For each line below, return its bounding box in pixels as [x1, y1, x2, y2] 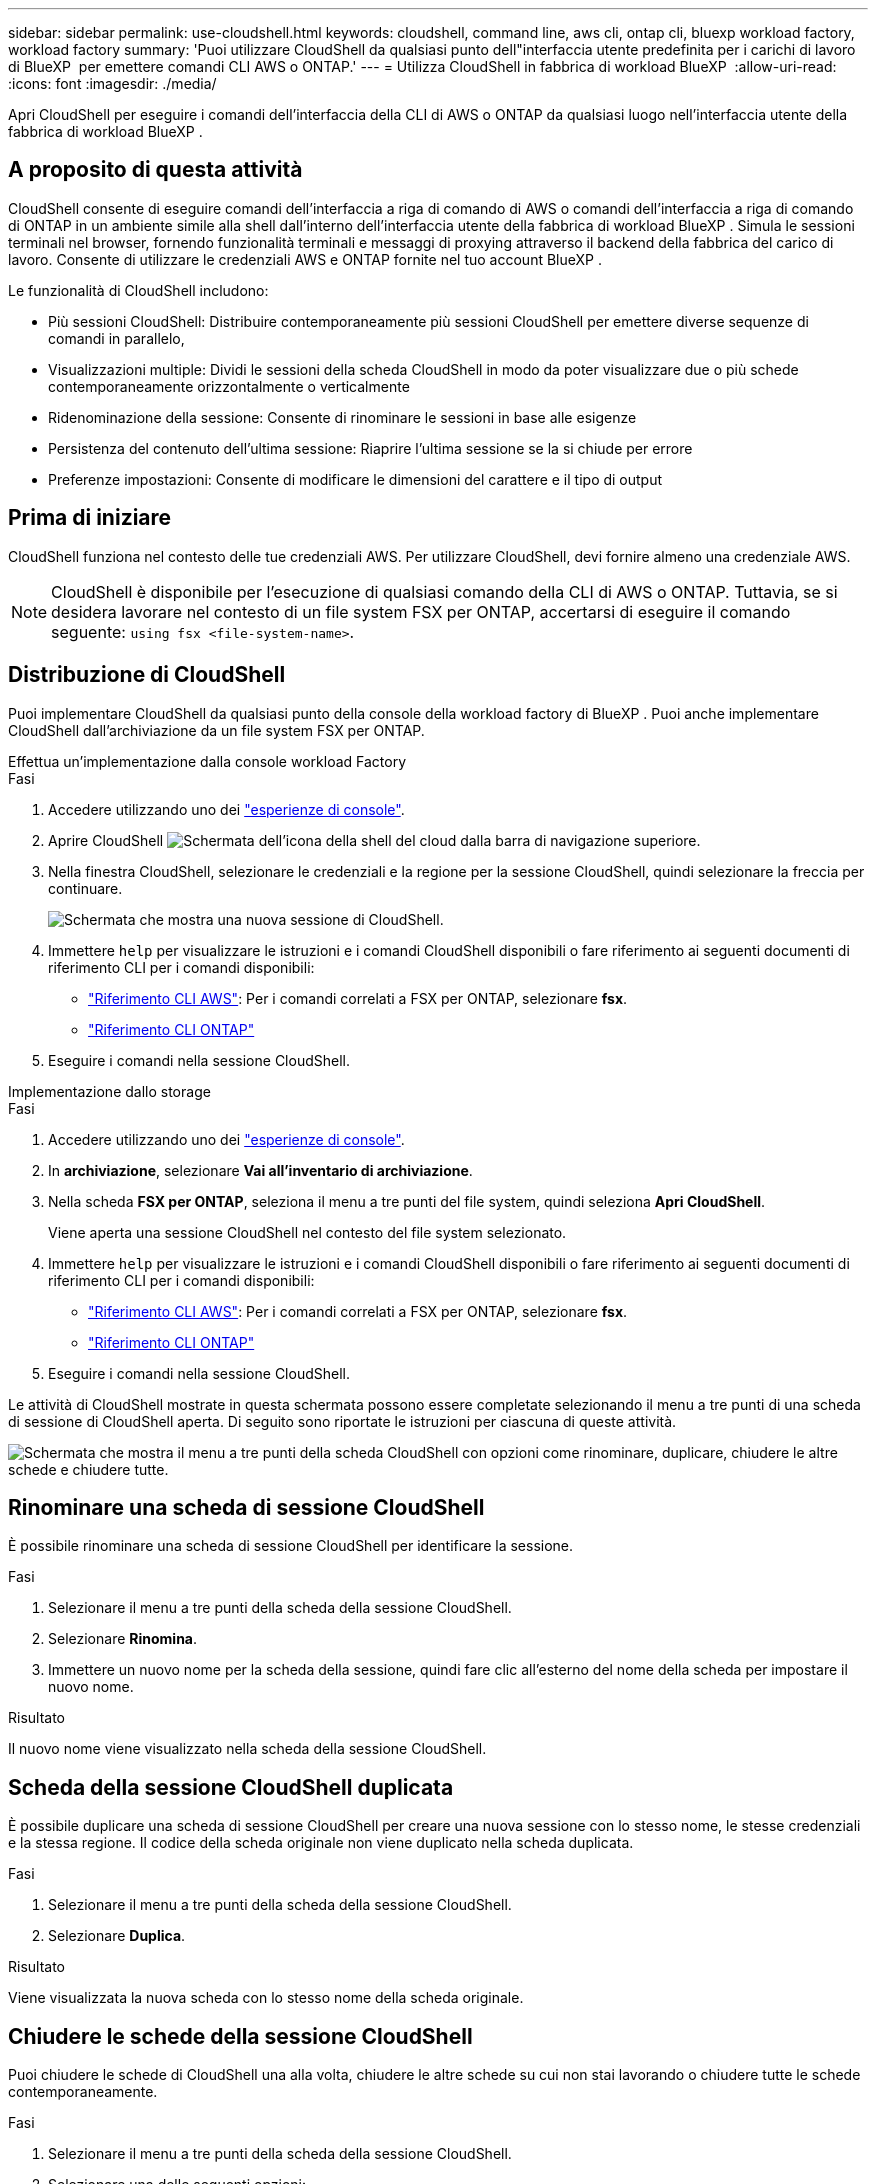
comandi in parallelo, [48, 329, 185, 347]
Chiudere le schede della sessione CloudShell [8, 2023, 473, 2049]
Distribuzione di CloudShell [8, 662, 286, 688]
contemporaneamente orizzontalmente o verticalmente [48, 377, 410, 395]
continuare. [48, 879, 123, 897]
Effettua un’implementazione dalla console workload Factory [8, 752, 407, 770]
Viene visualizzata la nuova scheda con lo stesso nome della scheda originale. [8, 1989, 524, 2007]
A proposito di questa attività [8, 157, 303, 183]
